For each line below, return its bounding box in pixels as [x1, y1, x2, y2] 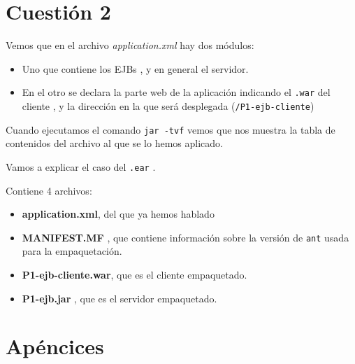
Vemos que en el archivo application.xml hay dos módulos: [6, 38, 254, 52]
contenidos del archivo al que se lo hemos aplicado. [6, 136, 223, 150]
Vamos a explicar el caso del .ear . [6, 159, 156, 174]
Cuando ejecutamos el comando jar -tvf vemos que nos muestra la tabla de [6, 122, 335, 136]
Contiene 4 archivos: [6, 183, 92, 197]
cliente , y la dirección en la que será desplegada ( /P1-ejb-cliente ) [22, 98, 314, 113]
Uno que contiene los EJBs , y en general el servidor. [22, 61, 249, 76]
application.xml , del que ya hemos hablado [22, 206, 215, 221]
